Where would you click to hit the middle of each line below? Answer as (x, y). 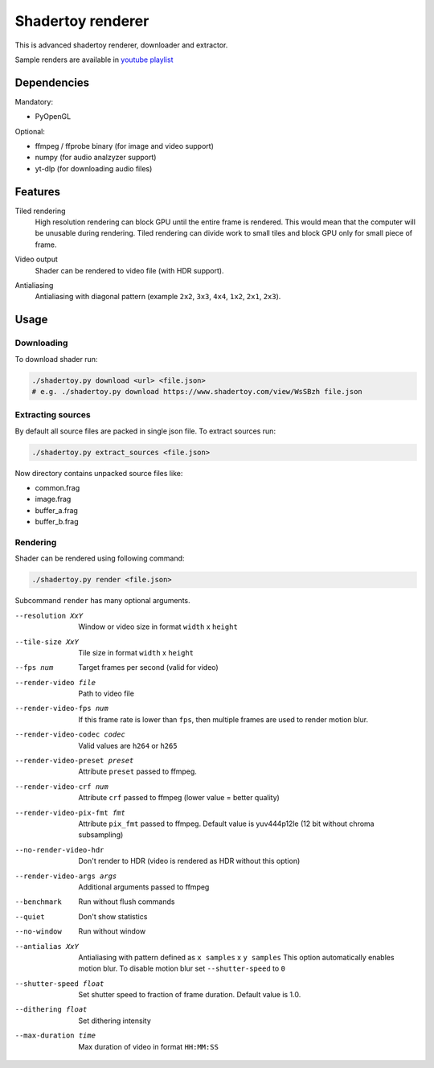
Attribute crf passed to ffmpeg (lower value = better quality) (179, 798)
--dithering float (51, 1010)
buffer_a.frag (56, 510)
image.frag (53, 499)
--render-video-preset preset (74, 761)
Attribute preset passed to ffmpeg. (137, 771)
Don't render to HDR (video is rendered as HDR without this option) (189, 861)
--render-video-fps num (61, 709)
